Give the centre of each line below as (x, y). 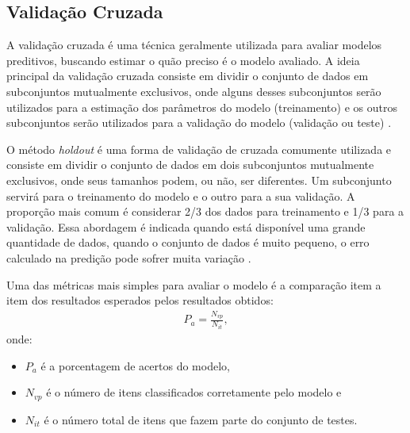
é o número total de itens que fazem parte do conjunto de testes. (201, 419)
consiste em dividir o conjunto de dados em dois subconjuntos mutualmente (190, 165)
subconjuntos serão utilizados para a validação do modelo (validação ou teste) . (199, 123)
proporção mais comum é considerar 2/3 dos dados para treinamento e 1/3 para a (205, 211)
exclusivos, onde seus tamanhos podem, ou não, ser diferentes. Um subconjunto (199, 180)
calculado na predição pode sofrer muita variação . (129, 257)
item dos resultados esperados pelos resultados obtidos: (140, 300)
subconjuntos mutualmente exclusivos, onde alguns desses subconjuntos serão (194, 91)
